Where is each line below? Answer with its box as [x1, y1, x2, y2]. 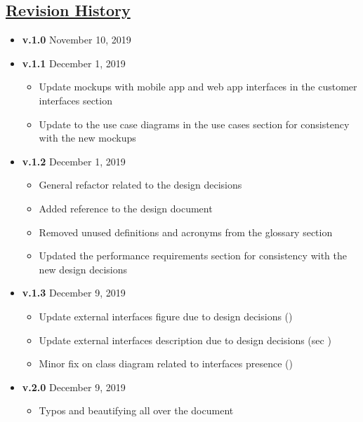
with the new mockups [39, 130, 136, 145]
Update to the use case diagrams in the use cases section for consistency [39, 116, 350, 131]
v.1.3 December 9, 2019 [22, 285, 126, 300]
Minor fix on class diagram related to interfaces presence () [39, 356, 293, 371]
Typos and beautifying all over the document [39, 403, 234, 418]
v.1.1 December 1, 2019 [22, 55, 126, 70]
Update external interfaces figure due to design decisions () [39, 308, 293, 323]
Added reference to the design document [39, 200, 213, 215]
